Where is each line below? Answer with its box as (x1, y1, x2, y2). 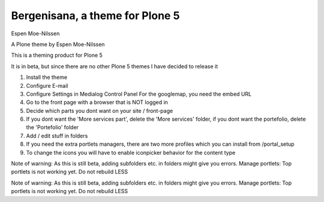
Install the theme (26, 74, 68, 81)
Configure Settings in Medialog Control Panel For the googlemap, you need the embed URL (26, 90, 252, 97)
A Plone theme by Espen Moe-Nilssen (11, 41, 105, 48)
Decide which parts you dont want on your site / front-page (26, 107, 173, 114)
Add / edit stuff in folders (26, 132, 88, 139)
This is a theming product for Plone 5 (11, 51, 103, 59)
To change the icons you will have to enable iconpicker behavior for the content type (26, 149, 236, 156)
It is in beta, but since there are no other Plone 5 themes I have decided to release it (11, 63, 218, 70)
